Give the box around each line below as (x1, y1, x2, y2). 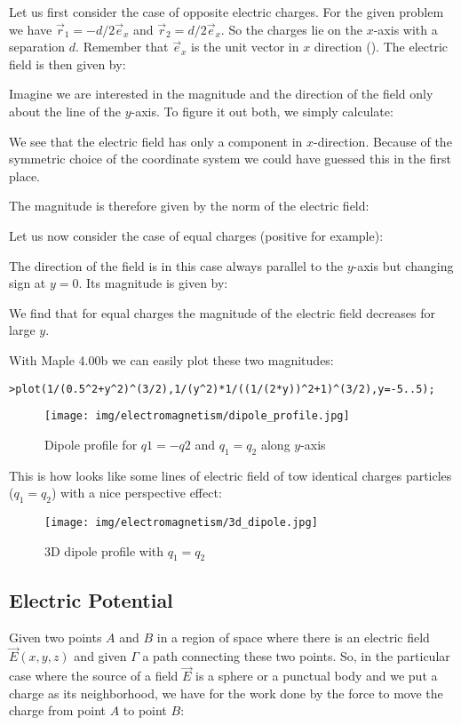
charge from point (9, 701, 106, 720)
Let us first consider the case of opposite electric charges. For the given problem (9, 3, 444, 20)
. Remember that (76, 37, 169, 56)
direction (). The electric (314, 37, 448, 56)
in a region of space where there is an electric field (156, 627, 430, 646)
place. (9, 166, 40, 185)
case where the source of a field (9, 666, 179, 685)
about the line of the (9, 101, 122, 120)
